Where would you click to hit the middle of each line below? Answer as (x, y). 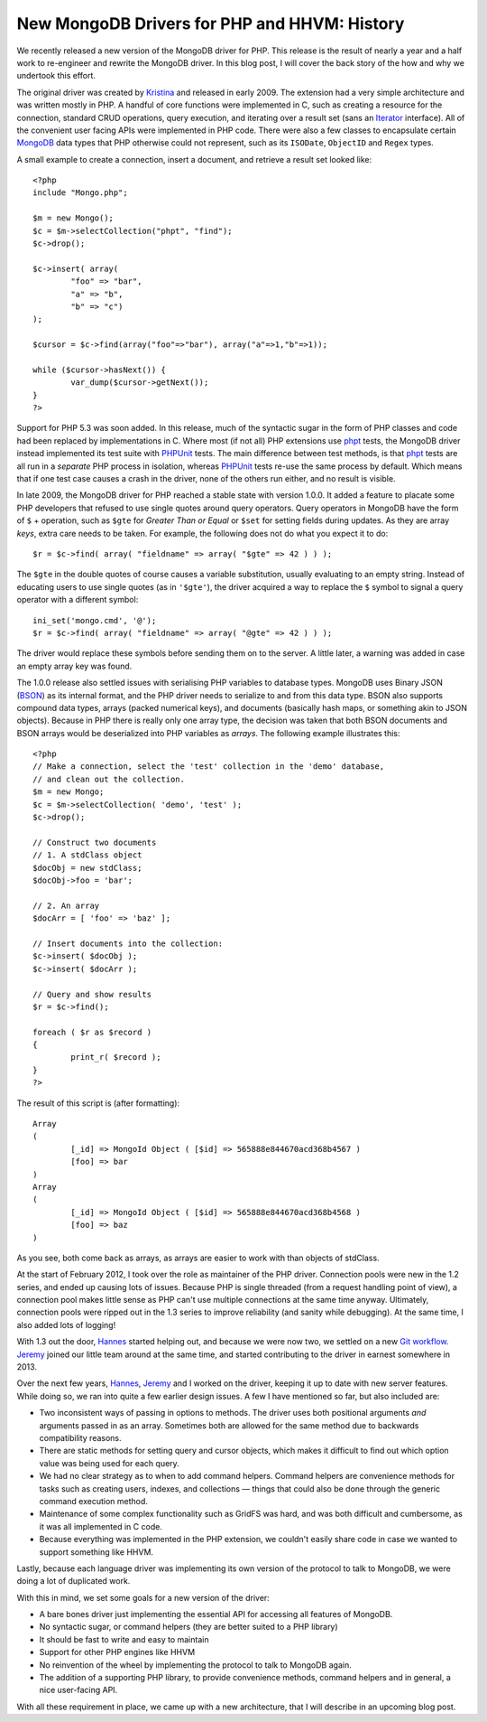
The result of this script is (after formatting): (98, 1103)
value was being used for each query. (109, 1463)
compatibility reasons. (80, 1438)
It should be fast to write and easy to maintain (124, 1639)
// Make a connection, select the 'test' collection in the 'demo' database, (209, 767)
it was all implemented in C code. (101, 1526)
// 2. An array (66, 905)
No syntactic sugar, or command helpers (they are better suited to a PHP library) (188, 1627)
